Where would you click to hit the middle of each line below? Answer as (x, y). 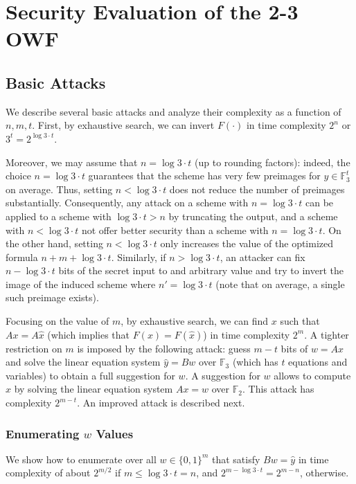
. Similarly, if (139, 257)
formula (22, 257)
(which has (255, 362)
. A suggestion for (223, 375)
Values (115, 433)
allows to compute (312, 375)
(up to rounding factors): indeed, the (273, 162)
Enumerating (43, 433)
